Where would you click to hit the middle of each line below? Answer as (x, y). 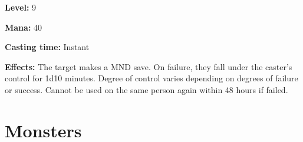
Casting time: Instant (47, 47)
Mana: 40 (24, 27)
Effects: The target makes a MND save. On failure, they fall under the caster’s (149, 66)
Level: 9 (21, 7)
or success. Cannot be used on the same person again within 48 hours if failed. (146, 89)
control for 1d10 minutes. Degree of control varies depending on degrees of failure (151, 78)
